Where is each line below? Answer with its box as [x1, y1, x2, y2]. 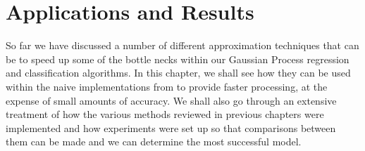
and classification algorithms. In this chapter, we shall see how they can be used [6, 65, 351, 80]
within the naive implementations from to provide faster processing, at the [6, 79, 328, 93]
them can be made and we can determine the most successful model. [6, 134, 302, 149]
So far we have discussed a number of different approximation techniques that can [6, 38, 359, 53]
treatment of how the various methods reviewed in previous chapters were [6, 107, 324, 122]
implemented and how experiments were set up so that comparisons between [6, 120, 336, 135]
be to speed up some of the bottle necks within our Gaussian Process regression [6, 51, 349, 66]
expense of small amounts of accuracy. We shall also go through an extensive [6, 93, 337, 107]
